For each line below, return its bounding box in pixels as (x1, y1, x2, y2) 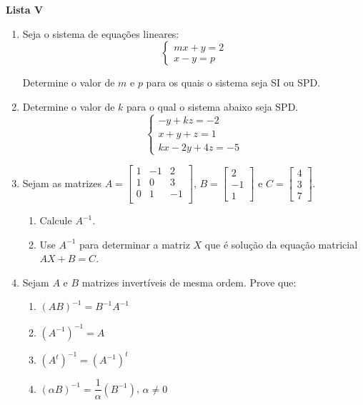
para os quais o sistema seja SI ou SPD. (146, 75, 321, 90)
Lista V (6, 2, 44, 16)
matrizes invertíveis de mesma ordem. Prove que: (81, 274, 297, 289)
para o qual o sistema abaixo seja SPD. (126, 99, 299, 114)
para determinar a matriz (79, 236, 190, 251)
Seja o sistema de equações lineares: (22, 26, 179, 41)
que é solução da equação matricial (204, 236, 358, 251)
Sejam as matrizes (22, 175, 102, 190)
